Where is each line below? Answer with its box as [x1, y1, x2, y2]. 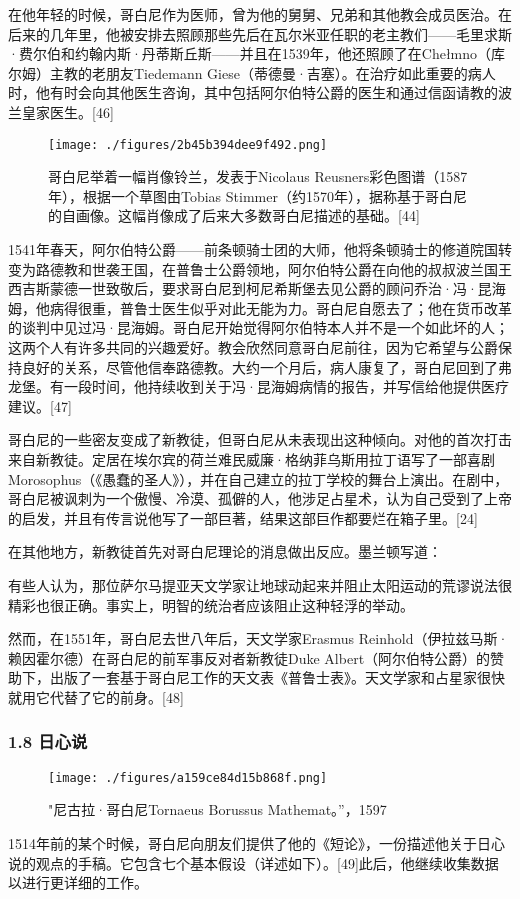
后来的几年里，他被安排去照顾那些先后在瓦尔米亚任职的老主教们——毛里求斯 [8, 23, 512, 44]
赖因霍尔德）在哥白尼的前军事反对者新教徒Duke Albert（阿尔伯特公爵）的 [8, 647, 491, 668]
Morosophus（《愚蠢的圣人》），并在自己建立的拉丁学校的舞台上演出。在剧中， [8, 468, 509, 489]
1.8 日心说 [8, 729, 88, 754]
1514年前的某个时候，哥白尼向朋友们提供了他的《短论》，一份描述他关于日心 [8, 832, 505, 853]
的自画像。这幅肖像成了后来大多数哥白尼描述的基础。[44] [48, 205, 420, 226]
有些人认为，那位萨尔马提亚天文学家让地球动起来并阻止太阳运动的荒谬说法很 [8, 574, 512, 595]
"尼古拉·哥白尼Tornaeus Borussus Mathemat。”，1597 [48, 799, 387, 820]
